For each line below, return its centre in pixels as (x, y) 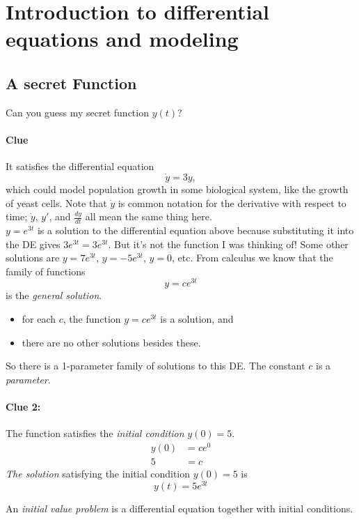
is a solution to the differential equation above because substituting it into (196, 230)
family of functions (46, 271)
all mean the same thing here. (149, 216)
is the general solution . (54, 295)
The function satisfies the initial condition (95, 433)
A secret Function (71, 83)
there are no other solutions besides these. (111, 342)
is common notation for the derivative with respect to (232, 202)
